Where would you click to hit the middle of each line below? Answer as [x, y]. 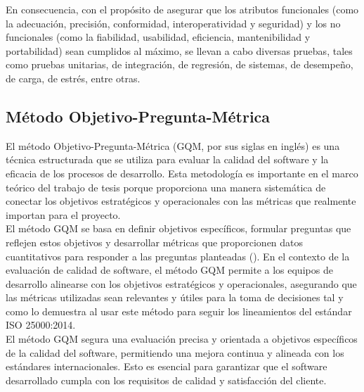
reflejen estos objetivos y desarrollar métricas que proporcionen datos [155, 242]
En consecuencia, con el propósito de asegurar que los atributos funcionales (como [182, 9]
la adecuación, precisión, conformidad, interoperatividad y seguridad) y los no [173, 23]
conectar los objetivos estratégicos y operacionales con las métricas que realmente [181, 201]
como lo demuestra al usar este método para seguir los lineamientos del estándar [179, 311]
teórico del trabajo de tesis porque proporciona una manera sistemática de [166, 187]
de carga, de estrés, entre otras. [73, 78]
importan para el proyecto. [63, 214]
